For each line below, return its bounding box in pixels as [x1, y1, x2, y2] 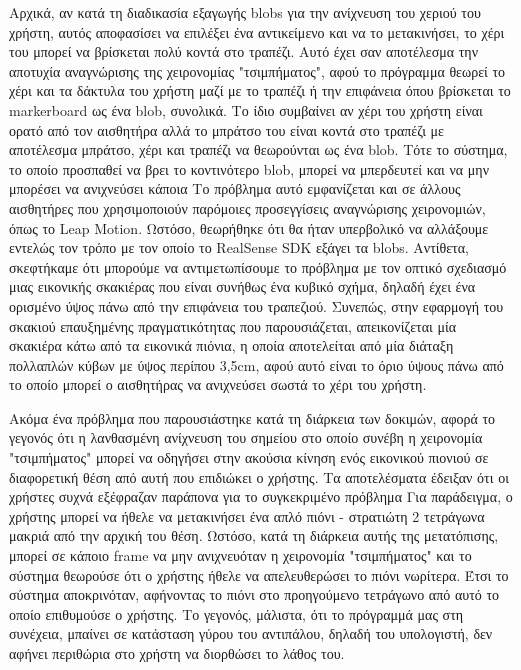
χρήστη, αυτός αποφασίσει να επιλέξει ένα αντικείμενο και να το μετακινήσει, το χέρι [9, 21, 505, 42]
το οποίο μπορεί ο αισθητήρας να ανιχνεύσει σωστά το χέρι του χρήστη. [9, 374, 427, 395]
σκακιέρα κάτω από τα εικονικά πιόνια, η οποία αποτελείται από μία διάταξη [9, 335, 454, 356]
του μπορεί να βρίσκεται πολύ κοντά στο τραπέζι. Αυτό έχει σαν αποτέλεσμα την [9, 41, 478, 62]
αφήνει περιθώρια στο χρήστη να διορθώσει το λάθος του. [9, 643, 345, 663]
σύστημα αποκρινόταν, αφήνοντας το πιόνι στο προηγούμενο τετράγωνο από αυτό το [9, 584, 500, 605]
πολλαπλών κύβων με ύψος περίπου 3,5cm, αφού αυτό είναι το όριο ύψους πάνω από [9, 354, 504, 375]
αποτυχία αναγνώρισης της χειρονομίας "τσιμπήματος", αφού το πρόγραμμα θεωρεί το [9, 60, 506, 81]
